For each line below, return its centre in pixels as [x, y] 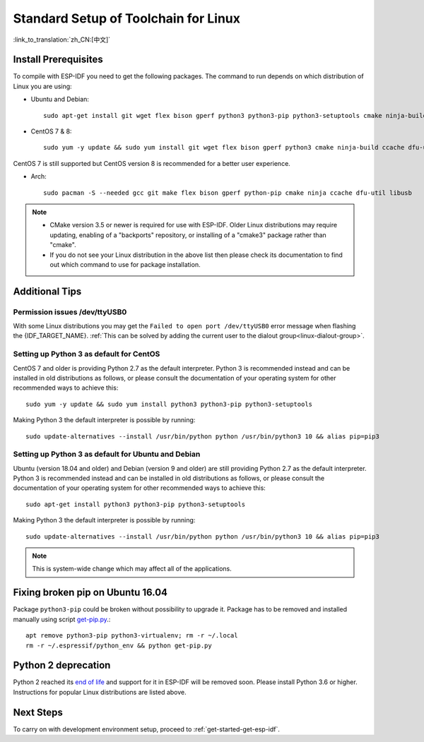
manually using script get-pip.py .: [62, 619]
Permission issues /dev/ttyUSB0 [70, 312]
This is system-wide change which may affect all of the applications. [132, 569]
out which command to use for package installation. [125, 264]
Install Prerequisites [58, 60]
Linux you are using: [42, 86]
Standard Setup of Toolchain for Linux [126, 18]
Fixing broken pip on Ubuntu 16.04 [90, 593]
